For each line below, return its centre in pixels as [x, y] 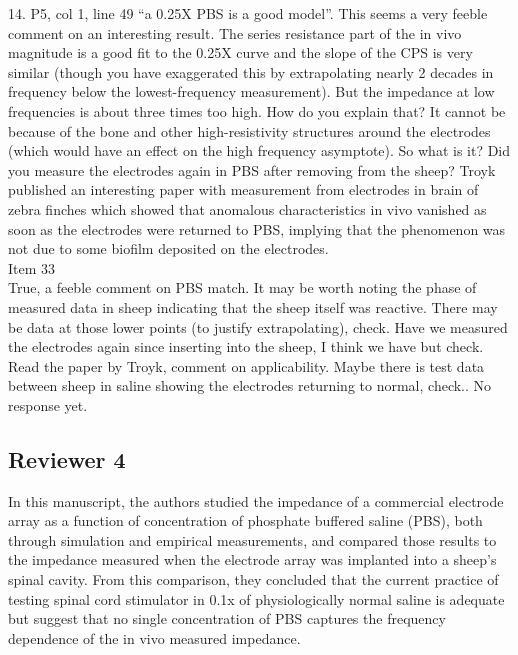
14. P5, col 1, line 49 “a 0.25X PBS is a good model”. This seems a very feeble [248, 13]
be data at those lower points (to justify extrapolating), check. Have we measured [258, 326]
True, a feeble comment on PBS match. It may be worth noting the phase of [242, 287]
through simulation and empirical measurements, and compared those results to [252, 539]
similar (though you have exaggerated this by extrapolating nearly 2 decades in [251, 71]
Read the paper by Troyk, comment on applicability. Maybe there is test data [246, 365]
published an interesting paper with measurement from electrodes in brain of [243, 189]
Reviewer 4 [67, 458]
